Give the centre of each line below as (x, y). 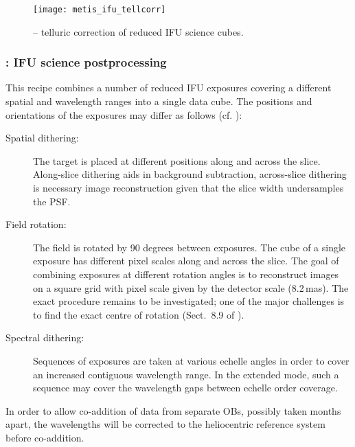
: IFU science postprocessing (86, 62)
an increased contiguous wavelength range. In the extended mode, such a (186, 374)
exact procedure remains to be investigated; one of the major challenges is (189, 301)
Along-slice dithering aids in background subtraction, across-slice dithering (190, 174)
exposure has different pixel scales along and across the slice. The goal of (186, 261)
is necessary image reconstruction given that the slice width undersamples (188, 188)
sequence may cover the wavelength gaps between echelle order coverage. (185, 388)
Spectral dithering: (45, 337)
